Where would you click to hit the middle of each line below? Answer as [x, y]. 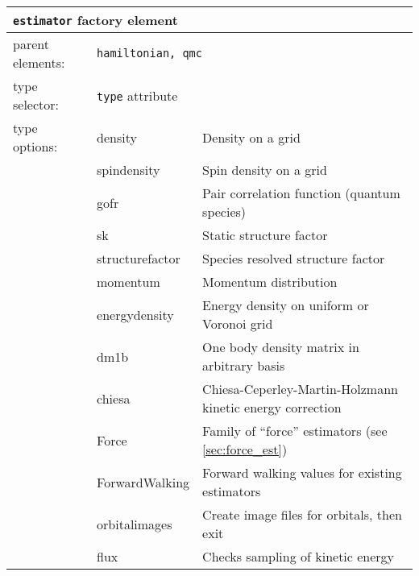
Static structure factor [265, 235]
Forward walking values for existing [302, 472]
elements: [39, 62]
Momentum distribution [270, 282]
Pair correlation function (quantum [301, 193]
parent [31, 44]
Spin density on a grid [265, 170]
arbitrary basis [244, 365]
